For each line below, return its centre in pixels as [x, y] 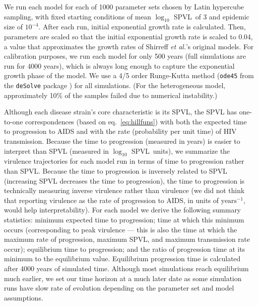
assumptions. [24, 297]
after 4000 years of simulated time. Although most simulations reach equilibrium [127, 268]
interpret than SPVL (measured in [57, 151]
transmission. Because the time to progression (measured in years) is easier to [122, 141]
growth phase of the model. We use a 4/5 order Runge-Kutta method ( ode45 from [129, 75]
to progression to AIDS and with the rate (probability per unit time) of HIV [120, 131]
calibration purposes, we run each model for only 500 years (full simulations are [125, 56]
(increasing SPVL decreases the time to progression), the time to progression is [124, 180]
